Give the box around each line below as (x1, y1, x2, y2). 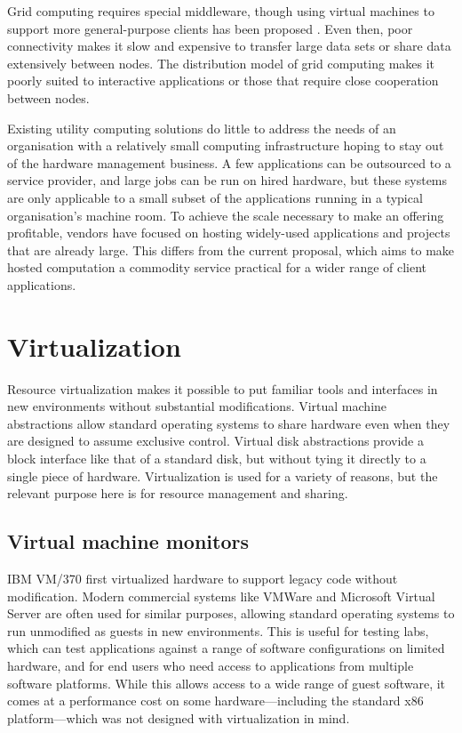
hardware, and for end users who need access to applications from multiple (7, 656, 414, 674)
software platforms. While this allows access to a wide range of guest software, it (7, 673, 446, 692)
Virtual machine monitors (7, 528, 250, 555)
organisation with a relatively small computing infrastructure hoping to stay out (7, 136, 444, 155)
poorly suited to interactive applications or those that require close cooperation (7, 71, 439, 90)
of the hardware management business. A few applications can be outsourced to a (7, 153, 451, 172)
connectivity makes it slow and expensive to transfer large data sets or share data (7, 36, 451, 55)
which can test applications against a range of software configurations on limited (7, 639, 445, 657)
